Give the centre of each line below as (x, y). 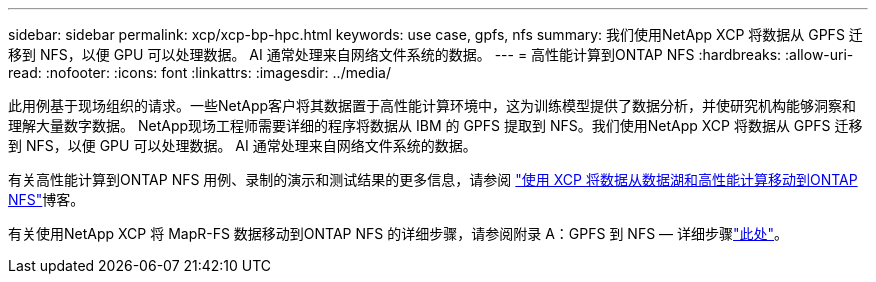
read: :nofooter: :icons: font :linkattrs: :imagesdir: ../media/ (199, 72)
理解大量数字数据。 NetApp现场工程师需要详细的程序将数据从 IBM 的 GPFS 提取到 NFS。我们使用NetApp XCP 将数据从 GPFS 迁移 (435, 125)
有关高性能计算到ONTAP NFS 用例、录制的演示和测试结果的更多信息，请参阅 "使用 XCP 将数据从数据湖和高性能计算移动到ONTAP (433, 179)
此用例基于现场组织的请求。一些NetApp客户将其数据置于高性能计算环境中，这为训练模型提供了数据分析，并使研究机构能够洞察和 (432, 105)
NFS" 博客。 (46, 199)
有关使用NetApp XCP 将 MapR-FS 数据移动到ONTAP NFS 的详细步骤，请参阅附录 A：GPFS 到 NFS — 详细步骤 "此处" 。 (398, 233)
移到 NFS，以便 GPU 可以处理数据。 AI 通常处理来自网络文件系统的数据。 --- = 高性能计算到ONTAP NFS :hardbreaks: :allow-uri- (431, 54)
